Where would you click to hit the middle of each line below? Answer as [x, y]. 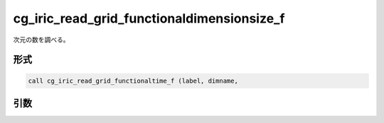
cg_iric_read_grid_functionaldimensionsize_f [149, 18]
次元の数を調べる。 [41, 40]
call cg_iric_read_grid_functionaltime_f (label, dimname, [133, 81]
